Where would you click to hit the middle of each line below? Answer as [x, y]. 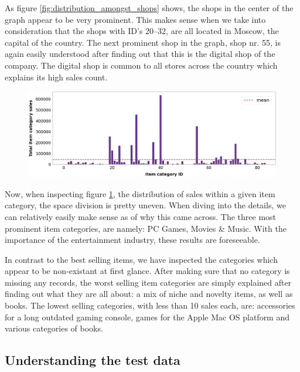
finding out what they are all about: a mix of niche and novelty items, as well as [149, 294]
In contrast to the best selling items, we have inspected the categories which [141, 259]
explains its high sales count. [56, 77]
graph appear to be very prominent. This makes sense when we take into [135, 19]
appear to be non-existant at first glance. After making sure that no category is [147, 271]
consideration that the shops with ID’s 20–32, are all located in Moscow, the [142, 31]
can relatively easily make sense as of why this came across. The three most [141, 216]
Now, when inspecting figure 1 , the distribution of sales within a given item [140, 193]
